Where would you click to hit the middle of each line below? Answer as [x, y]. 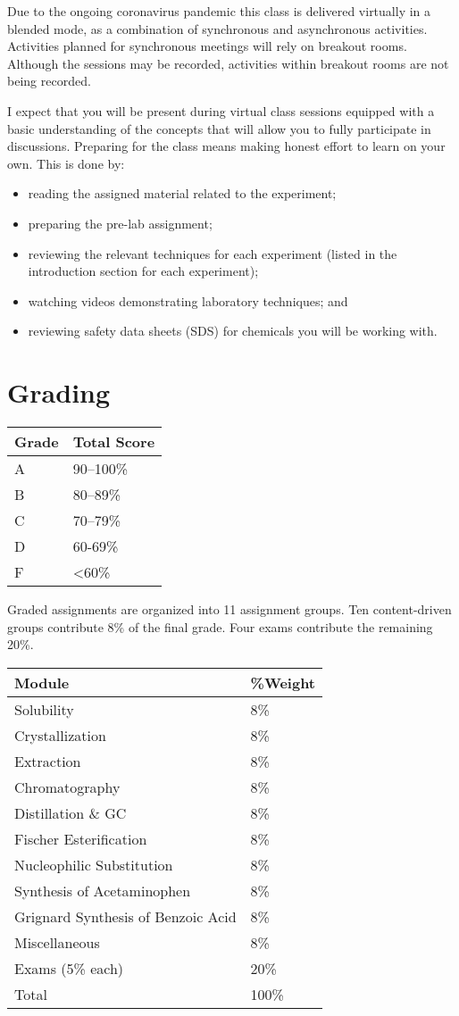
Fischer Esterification [81, 838]
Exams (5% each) [69, 968]
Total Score [114, 442]
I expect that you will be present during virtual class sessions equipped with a [221, 110]
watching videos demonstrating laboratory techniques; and [188, 300]
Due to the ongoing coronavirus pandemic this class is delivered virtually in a [219, 11]
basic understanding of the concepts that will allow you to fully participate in [219, 128]
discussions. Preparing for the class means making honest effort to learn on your [226, 146]
